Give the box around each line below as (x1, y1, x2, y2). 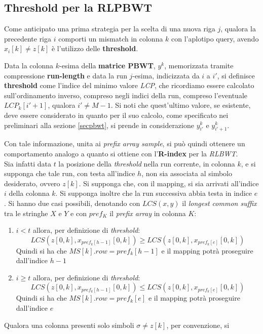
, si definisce (217, 70, 255, 80)
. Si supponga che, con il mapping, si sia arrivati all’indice (79, 178, 259, 188)
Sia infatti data (4, 158, 51, 169)
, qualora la (220, 23, 256, 34)
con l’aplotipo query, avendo (171, 33, 259, 44)
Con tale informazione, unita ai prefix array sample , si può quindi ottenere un (4, 138, 245, 149)
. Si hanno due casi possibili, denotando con (4, 197, 140, 208)
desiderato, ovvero (4, 178, 60, 188)
